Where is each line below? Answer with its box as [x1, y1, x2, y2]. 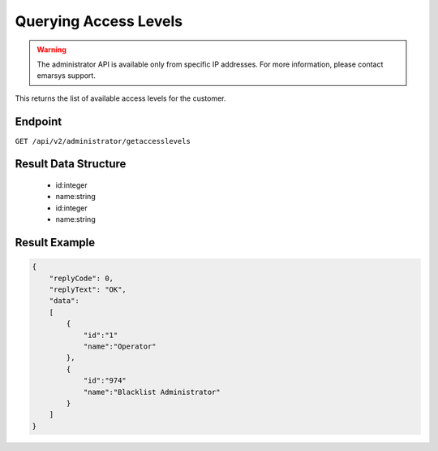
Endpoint [15, 115, 62, 128]
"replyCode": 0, [49, 273, 114, 283]
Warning [36, 45, 67, 54]
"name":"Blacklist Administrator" [83, 387, 221, 397]
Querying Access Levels [15, 12, 183, 30]
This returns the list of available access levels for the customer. [15, 93, 226, 103]
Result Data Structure [15, 157, 127, 171]
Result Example [15, 236, 96, 249]
